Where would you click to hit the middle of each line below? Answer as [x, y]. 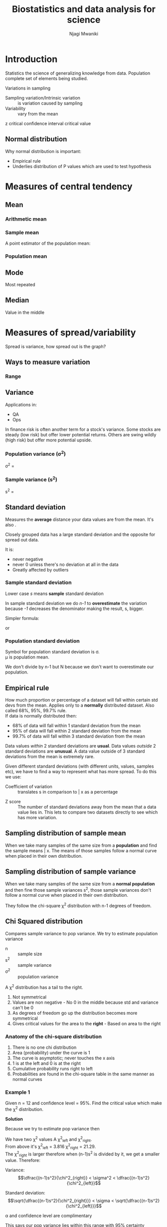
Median [17, 300]
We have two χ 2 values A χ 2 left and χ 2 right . [49, 1139]
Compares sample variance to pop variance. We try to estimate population [82, 933]
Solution [14, 1119]
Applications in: [21, 404]
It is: [9, 549]
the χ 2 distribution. [24, 1109]
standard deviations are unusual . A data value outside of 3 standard [75, 751]
